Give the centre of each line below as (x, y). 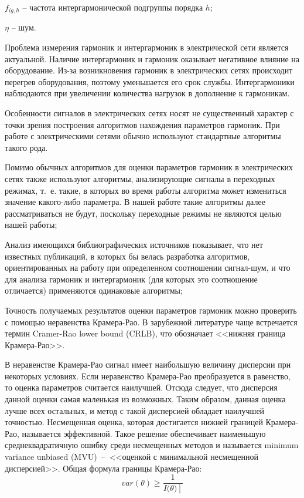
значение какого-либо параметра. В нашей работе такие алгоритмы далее (135, 202)
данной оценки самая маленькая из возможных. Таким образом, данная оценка (145, 399)
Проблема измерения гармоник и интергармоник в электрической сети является (147, 47)
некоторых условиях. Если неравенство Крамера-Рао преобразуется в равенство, (148, 376)
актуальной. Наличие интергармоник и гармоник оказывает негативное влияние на (152, 58)
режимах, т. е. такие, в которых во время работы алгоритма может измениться (146, 190)
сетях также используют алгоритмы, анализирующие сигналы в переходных (140, 178)
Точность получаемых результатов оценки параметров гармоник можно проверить (151, 310)
